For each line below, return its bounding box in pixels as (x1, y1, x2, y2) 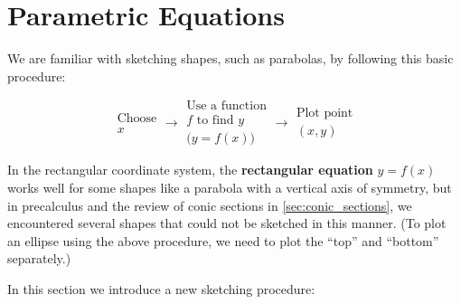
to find (196, 114, 234, 128)
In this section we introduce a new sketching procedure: (7, 279, 315, 298)
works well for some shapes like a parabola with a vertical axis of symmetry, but (7, 178, 452, 196)
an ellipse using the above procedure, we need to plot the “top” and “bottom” (7, 231, 439, 250)
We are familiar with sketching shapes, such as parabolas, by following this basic (7, 49, 454, 68)
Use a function (186, 100, 267, 113)
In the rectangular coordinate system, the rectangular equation (7, 160, 373, 179)
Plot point (296, 107, 353, 120)
